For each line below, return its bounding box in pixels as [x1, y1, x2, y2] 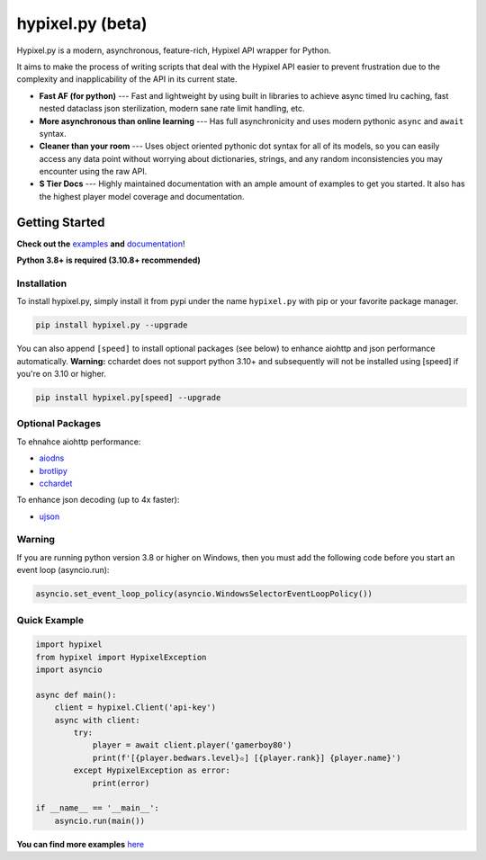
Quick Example [16, 614, 85, 626]
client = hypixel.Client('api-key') [54, 703, 216, 712]
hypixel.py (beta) [16, 13, 148, 33]
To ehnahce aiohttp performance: [16, 436, 141, 447]
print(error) [92, 778, 150, 788]
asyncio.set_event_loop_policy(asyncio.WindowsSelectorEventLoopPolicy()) [35, 589, 373, 599]
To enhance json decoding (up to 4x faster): [16, 495, 180, 506]
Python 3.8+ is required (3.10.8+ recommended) [16, 255, 202, 265]
